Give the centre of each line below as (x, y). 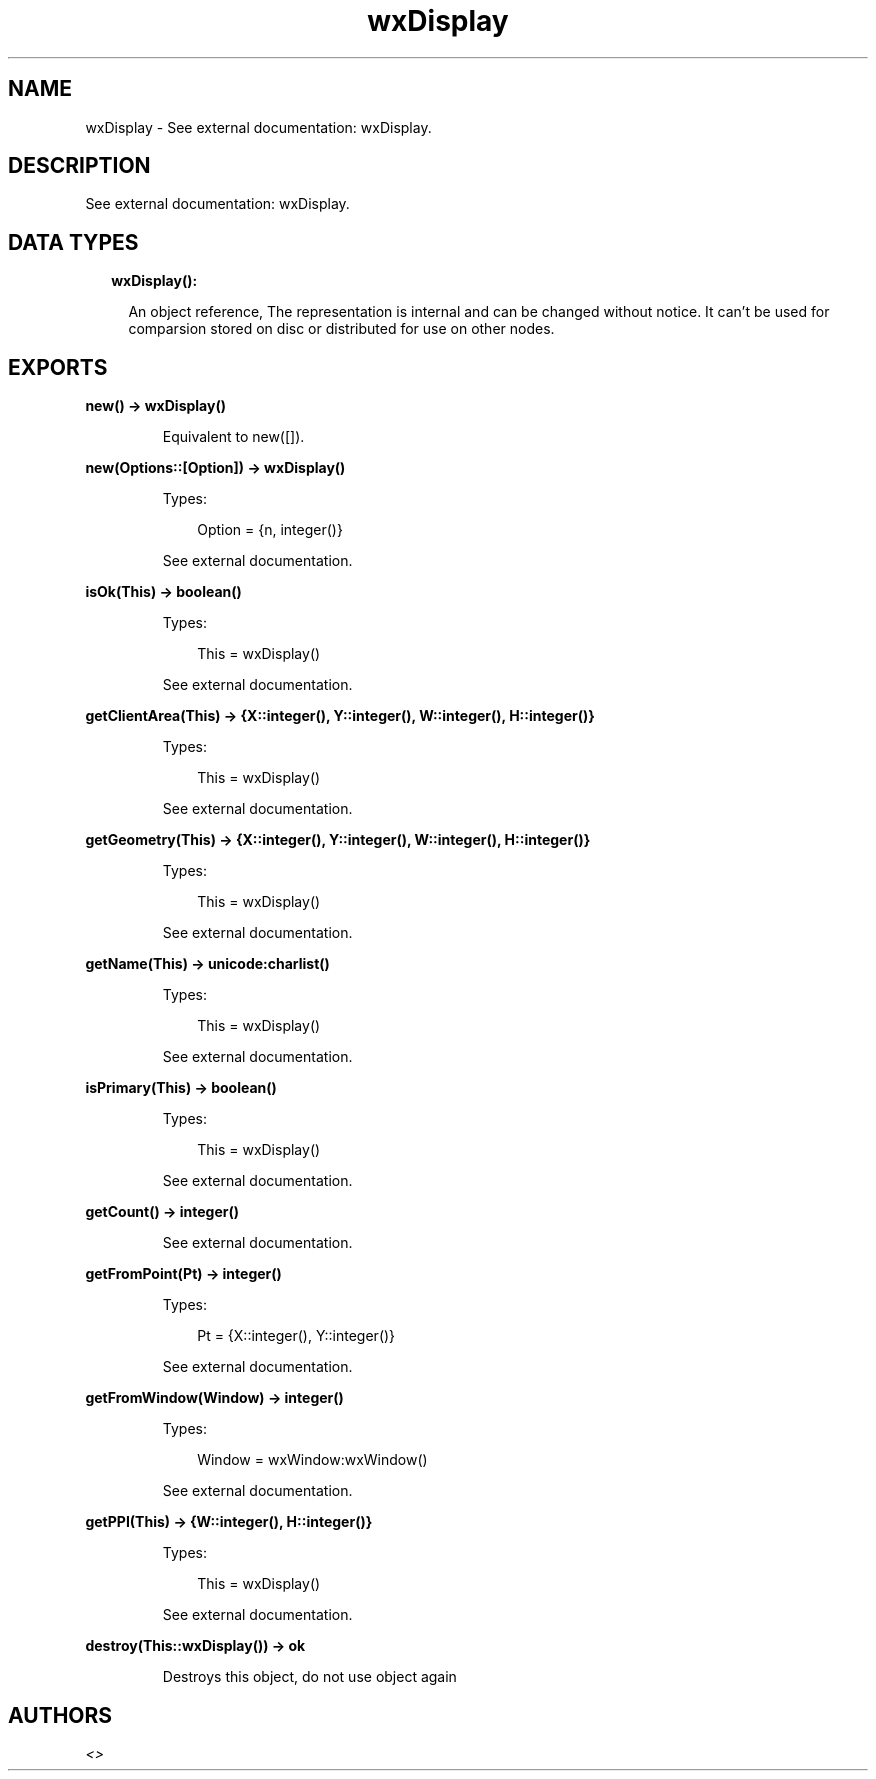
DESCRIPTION (79, 166)
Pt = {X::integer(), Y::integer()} (296, 1336)
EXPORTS (58, 367)
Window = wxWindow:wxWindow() (312, 1460)
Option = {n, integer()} (270, 530)
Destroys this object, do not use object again (309, 1677)
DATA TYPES (73, 242)
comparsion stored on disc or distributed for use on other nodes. (341, 329)
